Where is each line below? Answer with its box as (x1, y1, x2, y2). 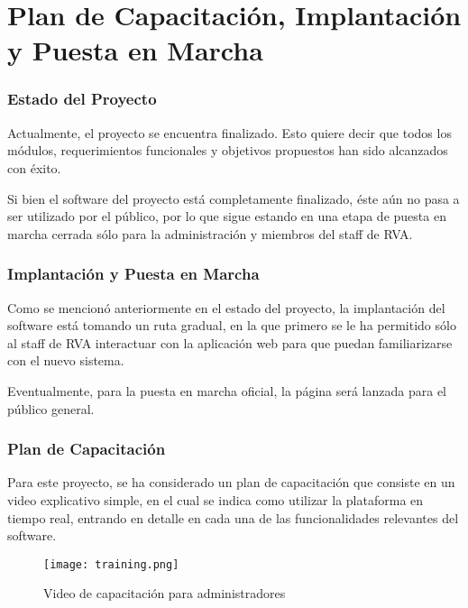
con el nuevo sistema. (7, 351, 124, 370)
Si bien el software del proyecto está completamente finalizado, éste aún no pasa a (7, 189, 460, 207)
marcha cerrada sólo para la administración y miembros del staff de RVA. (7, 224, 413, 243)
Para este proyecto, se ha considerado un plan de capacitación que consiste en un (7, 473, 455, 492)
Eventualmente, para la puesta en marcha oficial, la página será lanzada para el (7, 381, 447, 400)
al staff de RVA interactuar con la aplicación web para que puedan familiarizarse (7, 333, 453, 352)
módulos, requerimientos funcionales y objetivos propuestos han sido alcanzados (7, 141, 448, 160)
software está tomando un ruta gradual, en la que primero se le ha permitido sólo (7, 316, 456, 335)
